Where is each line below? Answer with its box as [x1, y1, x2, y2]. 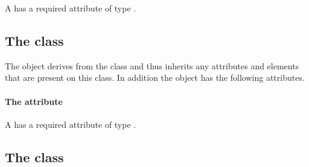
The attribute [5, 95, 63, 107]
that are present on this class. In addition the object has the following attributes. [5, 71, 305, 84]
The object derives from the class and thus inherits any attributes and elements [5, 59, 299, 72]
